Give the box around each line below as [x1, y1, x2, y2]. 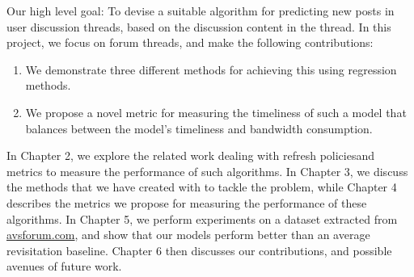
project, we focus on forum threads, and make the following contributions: [6, 34, 374, 51]
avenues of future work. [6, 258, 122, 275]
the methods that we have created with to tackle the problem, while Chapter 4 [6, 178, 397, 195]
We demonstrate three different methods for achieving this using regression [25, 61, 397, 78]
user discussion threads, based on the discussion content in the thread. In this [6, 18, 391, 35]
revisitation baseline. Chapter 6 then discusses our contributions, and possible [6, 241, 392, 258]
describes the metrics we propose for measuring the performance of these [6, 194, 367, 211]
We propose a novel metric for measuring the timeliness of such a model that [25, 103, 407, 120]
